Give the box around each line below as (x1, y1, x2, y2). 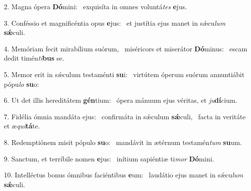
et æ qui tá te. (4, 121, 40, 131)
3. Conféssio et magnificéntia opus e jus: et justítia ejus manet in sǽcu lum (4, 17, 226, 28)
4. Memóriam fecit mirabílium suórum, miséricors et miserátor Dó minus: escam (4, 43, 248, 53)
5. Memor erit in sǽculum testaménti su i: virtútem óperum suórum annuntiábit (4, 69, 245, 79)
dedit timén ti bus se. (4, 53, 64, 63)
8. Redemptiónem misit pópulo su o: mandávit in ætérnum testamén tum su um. (4, 137, 242, 147)
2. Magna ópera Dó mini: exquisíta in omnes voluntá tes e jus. (4, 1, 187, 11)
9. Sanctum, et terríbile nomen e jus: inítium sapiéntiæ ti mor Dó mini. (4, 153, 214, 163)
